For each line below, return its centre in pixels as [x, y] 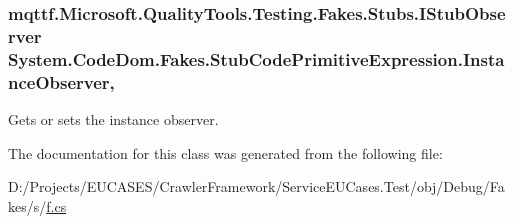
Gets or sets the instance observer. [113, 118]
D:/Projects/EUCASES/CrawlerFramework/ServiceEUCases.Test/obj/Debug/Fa [256, 186]
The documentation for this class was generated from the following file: [225, 152]
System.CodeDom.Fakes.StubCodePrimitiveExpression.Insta [256, 58]
